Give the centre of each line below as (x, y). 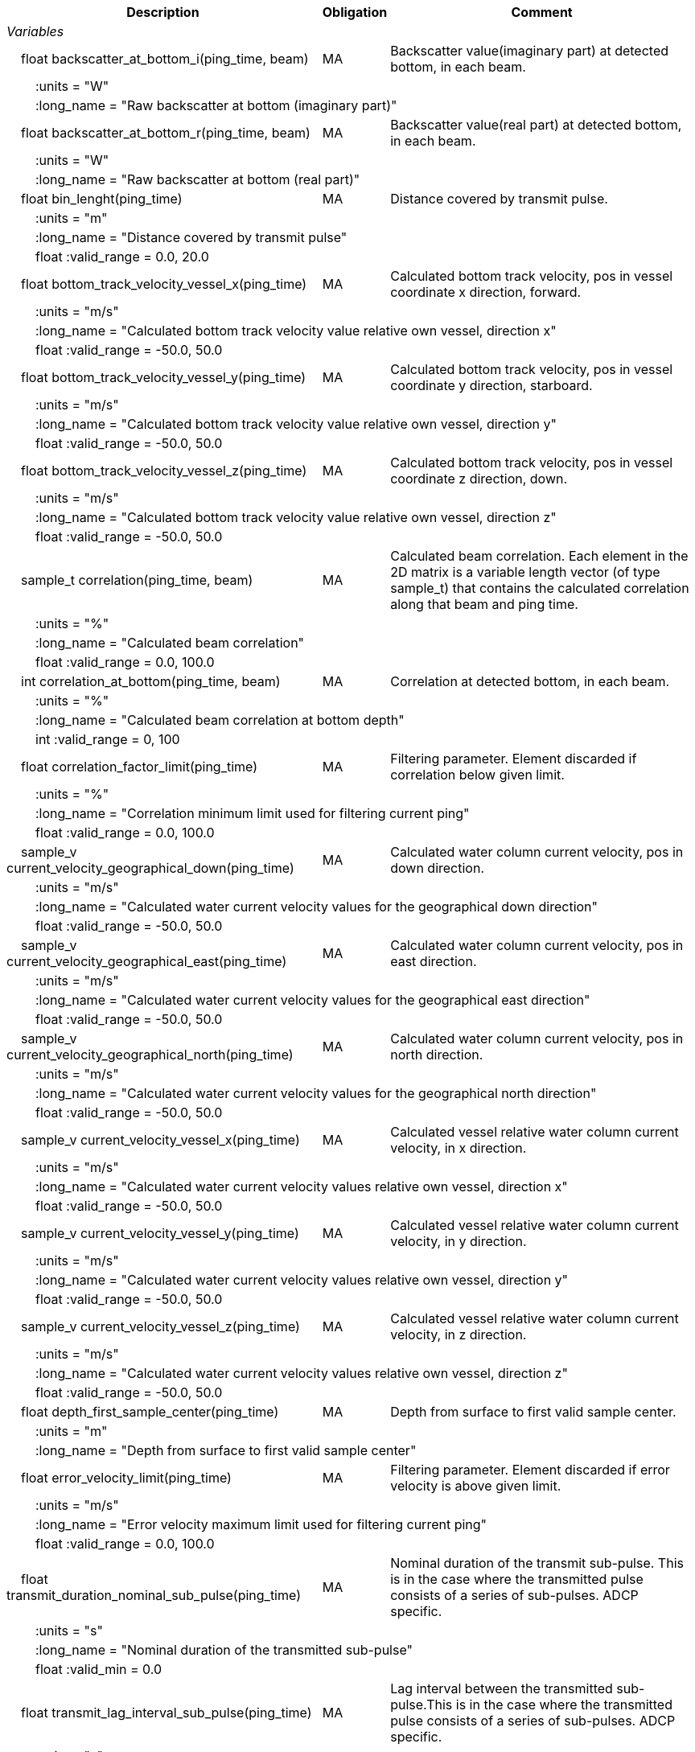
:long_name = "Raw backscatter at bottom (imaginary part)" (216, 105)
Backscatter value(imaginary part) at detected (530, 51)
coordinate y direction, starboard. (491, 385)
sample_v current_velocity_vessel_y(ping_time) (160, 1233)
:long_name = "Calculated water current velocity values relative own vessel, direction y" (302, 1280)
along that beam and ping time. (484, 604)
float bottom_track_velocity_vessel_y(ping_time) (164, 377)
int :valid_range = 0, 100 (108, 739)
